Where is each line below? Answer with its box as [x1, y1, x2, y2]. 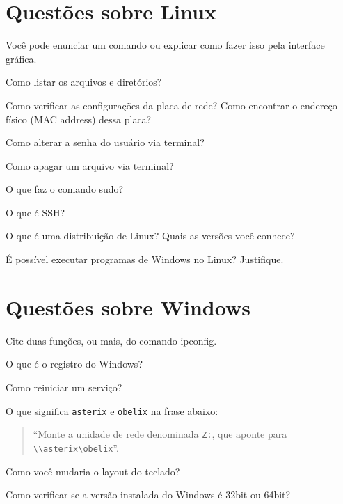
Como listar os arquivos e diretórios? [6, 74, 162, 89]
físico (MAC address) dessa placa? [6, 111, 152, 126]
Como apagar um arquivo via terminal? [6, 158, 174, 173]
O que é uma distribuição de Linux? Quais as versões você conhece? [6, 228, 295, 243]
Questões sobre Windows [6, 292, 250, 321]
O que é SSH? [6, 205, 65, 219]
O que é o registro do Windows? [6, 356, 143, 371]
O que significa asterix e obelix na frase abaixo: [6, 403, 218, 418]
